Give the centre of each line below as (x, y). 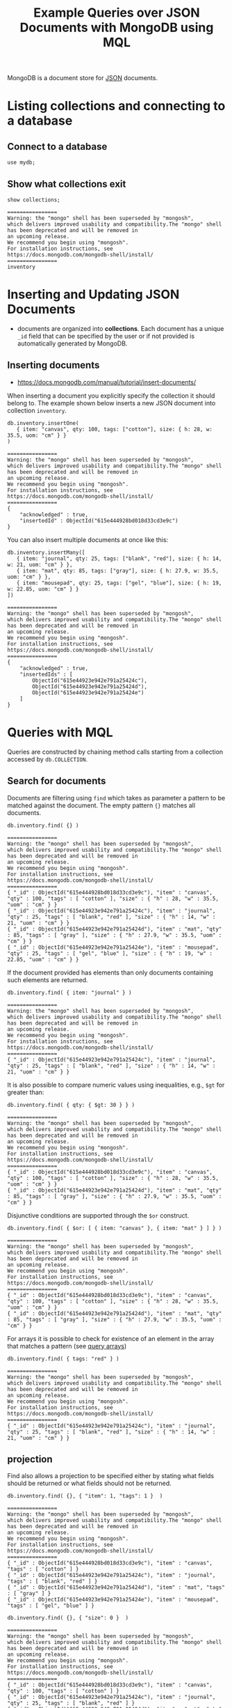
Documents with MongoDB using (117, 28)
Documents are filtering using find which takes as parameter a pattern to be (116, 798)
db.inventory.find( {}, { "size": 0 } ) (68, 1618)
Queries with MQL (60, 732)
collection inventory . (37, 410)
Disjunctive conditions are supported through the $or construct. (98, 1215)
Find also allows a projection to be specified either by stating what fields (110, 1476)
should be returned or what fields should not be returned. (89, 1483)
